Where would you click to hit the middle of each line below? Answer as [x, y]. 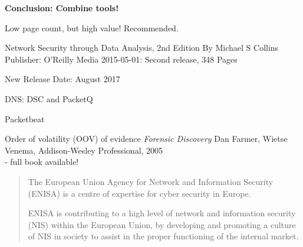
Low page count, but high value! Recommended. [92, 27]
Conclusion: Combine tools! [62, 8]
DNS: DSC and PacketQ [49, 98]
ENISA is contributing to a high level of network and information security [162, 213]
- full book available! [42, 162]
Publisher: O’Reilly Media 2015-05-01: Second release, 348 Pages [121, 59]
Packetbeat [25, 118]
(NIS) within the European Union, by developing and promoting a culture [162, 224]
